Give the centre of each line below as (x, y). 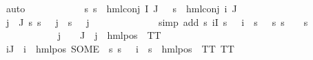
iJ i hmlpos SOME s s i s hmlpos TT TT (120, 48)
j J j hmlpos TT (109, 35)
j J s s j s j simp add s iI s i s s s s (157, 21)
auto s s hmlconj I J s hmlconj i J (121, 8)
